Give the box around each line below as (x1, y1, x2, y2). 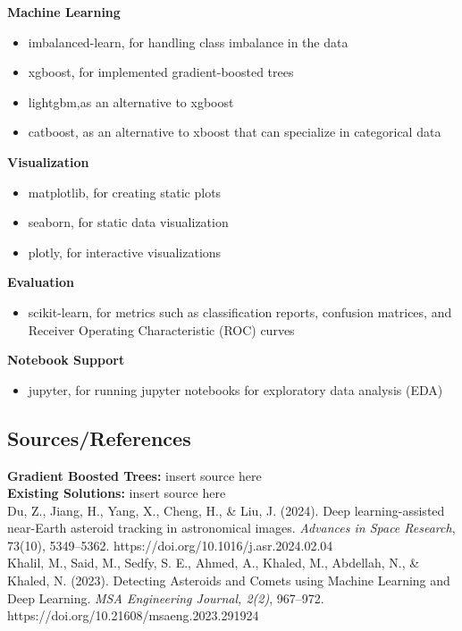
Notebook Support (7, 350, 125, 369)
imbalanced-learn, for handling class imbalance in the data (28, 32, 349, 51)
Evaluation (7, 273, 74, 291)
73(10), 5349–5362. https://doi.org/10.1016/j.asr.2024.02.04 (7, 535, 333, 554)
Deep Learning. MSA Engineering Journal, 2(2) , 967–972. (7, 588, 324, 607)
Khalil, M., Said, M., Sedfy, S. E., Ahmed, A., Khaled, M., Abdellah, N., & (7, 553, 420, 572)
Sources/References (7, 424, 191, 451)
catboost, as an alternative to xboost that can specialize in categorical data (28, 122, 441, 141)
